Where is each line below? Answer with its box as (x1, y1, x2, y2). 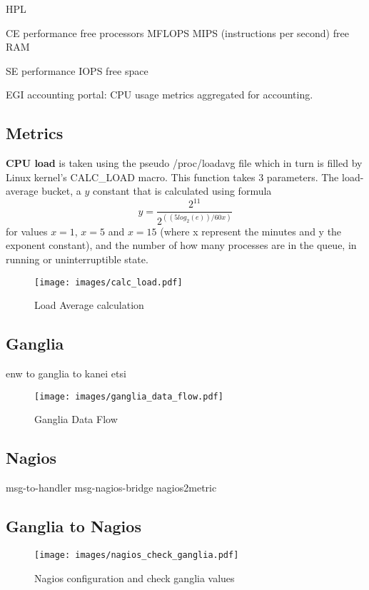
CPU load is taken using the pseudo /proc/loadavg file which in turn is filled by (6, 156, 363, 171)
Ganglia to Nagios (6, 515, 141, 537)
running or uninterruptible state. (6, 251, 148, 266)
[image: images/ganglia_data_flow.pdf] (34, 391, 223, 402)
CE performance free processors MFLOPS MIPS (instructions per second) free (6, 25, 349, 40)
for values (6, 223, 48, 238)
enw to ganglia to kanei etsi (6, 366, 126, 381)
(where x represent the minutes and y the (160, 223, 342, 238)
